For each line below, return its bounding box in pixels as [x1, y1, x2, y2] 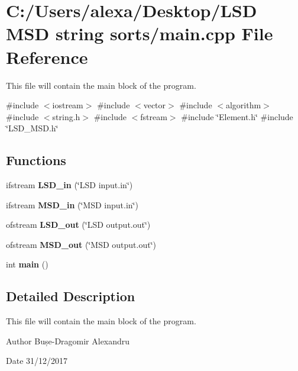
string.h [52, 110, 80, 122]
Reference [6, 44, 88, 69]
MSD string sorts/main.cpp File [6, 21, 273, 46]
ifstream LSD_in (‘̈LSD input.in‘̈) [6, 179, 133, 191]
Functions [6, 151, 66, 169]
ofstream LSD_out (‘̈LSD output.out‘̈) [6, 218, 151, 231]
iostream [52, 99, 83, 111]
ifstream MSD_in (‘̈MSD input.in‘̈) [6, 198, 138, 211]
